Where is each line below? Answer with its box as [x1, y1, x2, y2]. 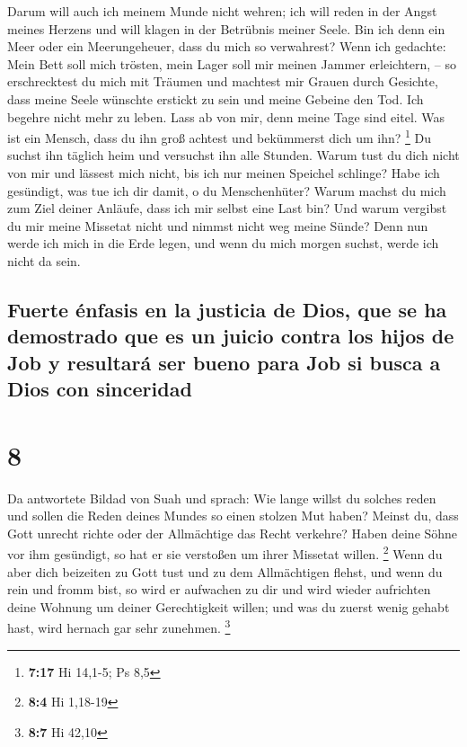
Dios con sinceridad [7, 375, 192, 403]
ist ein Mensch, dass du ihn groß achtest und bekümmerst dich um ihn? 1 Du [7, 126, 432, 147]
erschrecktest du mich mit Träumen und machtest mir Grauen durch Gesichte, [7, 72, 438, 91]
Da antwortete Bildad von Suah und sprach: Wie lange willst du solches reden [7, 488, 436, 507]
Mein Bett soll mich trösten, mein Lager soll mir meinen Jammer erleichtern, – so [7, 54, 456, 73]
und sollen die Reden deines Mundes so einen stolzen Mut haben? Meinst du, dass [7, 506, 459, 525]
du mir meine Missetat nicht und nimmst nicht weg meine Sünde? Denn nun [7, 216, 428, 235]
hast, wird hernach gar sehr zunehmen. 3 [7, 616, 231, 637]
